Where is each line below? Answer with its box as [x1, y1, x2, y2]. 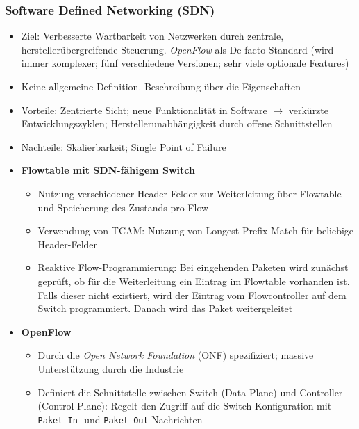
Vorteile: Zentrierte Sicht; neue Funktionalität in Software [21, 102, 267, 117]
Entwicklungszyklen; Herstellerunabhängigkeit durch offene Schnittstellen [21, 116, 333, 131]
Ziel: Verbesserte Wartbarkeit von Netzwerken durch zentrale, [21, 29, 284, 43]
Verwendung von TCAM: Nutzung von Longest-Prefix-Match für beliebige [37, 223, 354, 238]
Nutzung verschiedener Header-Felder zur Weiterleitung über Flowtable [37, 186, 342, 200]
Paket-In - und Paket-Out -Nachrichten [37, 412, 203, 426]
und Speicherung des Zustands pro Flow [37, 200, 209, 214]
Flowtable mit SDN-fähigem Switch [21, 163, 195, 177]
